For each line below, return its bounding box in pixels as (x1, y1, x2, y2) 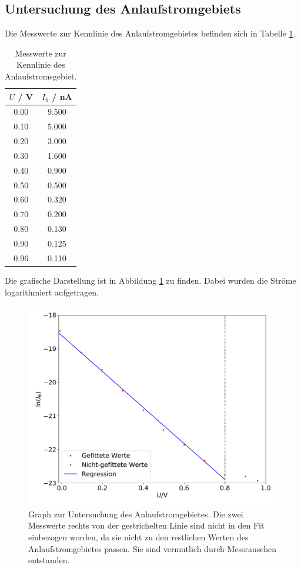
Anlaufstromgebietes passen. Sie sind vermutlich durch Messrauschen (28, 542, 276, 554)
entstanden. (28, 554, 70, 566)
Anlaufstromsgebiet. (5, 69, 77, 82)
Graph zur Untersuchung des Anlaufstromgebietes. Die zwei (28, 507, 243, 520)
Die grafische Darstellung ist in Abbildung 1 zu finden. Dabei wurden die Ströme (5, 274, 296, 286)
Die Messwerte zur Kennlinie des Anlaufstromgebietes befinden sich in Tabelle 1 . (5, 27, 296, 39)
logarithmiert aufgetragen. (5, 285, 99, 298)
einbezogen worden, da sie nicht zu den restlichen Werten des (28, 531, 249, 543)
